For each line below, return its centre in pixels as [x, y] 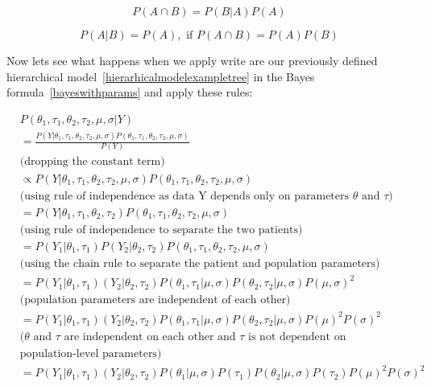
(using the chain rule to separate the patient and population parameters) [200, 263]
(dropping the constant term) [92, 162]
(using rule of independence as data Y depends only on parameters [184, 196]
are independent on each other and [150, 337]
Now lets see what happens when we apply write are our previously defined [192, 60]
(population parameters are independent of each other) [155, 300]
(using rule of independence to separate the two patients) [161, 230]
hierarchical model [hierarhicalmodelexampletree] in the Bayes [161, 76]
